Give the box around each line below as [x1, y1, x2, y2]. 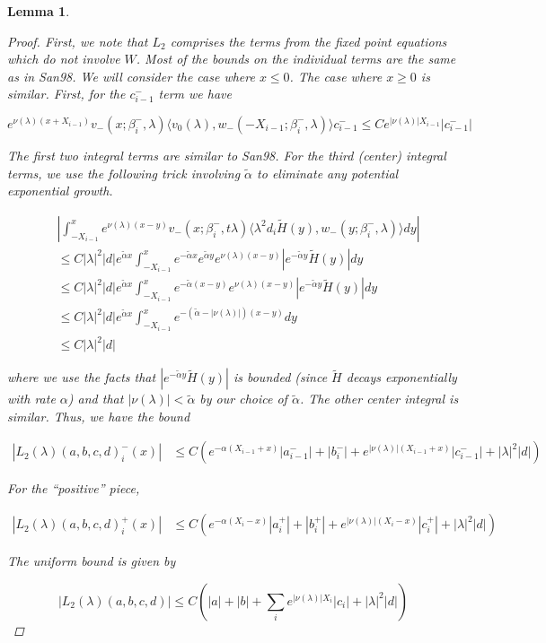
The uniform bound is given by [7, 552, 176, 570]
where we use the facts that [7, 368, 156, 387]
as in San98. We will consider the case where [7, 66, 255, 85]
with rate [7, 389, 56, 408]
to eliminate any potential [257, 163, 399, 182]
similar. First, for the [7, 84, 126, 103]
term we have [158, 84, 233, 103]
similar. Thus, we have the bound [7, 406, 190, 425]
